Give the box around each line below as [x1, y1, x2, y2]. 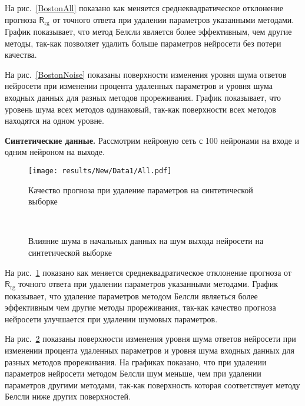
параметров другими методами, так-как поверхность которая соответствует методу [5, 378, 300, 391]
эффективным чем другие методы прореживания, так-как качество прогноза [5, 301, 276, 313]
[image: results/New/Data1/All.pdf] [28, 166, 172, 175]
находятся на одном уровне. [5, 114, 104, 127]
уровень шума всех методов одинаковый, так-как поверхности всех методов [5, 103, 276, 115]
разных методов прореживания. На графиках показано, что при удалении [5, 355, 267, 368]
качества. [5, 48, 37, 61]
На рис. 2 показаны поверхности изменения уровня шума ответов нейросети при [5, 332, 296, 345]
